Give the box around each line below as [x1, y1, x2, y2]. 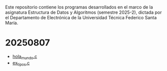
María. [5, 20, 18, 26]
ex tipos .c [12, 60, 30, 67]
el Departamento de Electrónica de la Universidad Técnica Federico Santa [5, 15, 157, 20]
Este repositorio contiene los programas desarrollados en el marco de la [5, 4, 153, 10]
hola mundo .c [12, 53, 37, 61]
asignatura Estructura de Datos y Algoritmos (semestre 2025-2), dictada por [5, 9, 162, 15]
